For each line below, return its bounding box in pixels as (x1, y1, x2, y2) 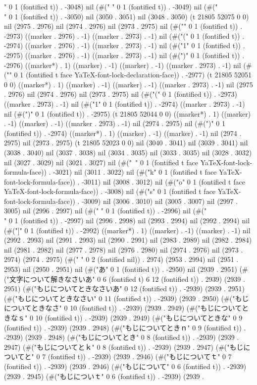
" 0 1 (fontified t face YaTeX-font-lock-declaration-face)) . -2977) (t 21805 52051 (9, 69, 252, 80)
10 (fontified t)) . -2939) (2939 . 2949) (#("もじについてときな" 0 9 (35, 313, 243, 322)
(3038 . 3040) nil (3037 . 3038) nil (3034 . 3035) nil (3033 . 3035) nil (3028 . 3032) (4, 147, 252, 157)
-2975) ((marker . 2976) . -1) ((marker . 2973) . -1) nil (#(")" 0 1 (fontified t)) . (4, 50, 245, 60)
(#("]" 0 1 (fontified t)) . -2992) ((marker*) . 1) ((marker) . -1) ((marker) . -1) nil (4, 225, 251, 235)
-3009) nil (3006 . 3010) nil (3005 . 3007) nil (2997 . (82, 195, 238, 206)
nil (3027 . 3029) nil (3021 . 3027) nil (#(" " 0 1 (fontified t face (4, 157, 198, 167)
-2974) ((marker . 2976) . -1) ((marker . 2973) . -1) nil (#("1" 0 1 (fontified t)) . (4, 40, 245, 51)
